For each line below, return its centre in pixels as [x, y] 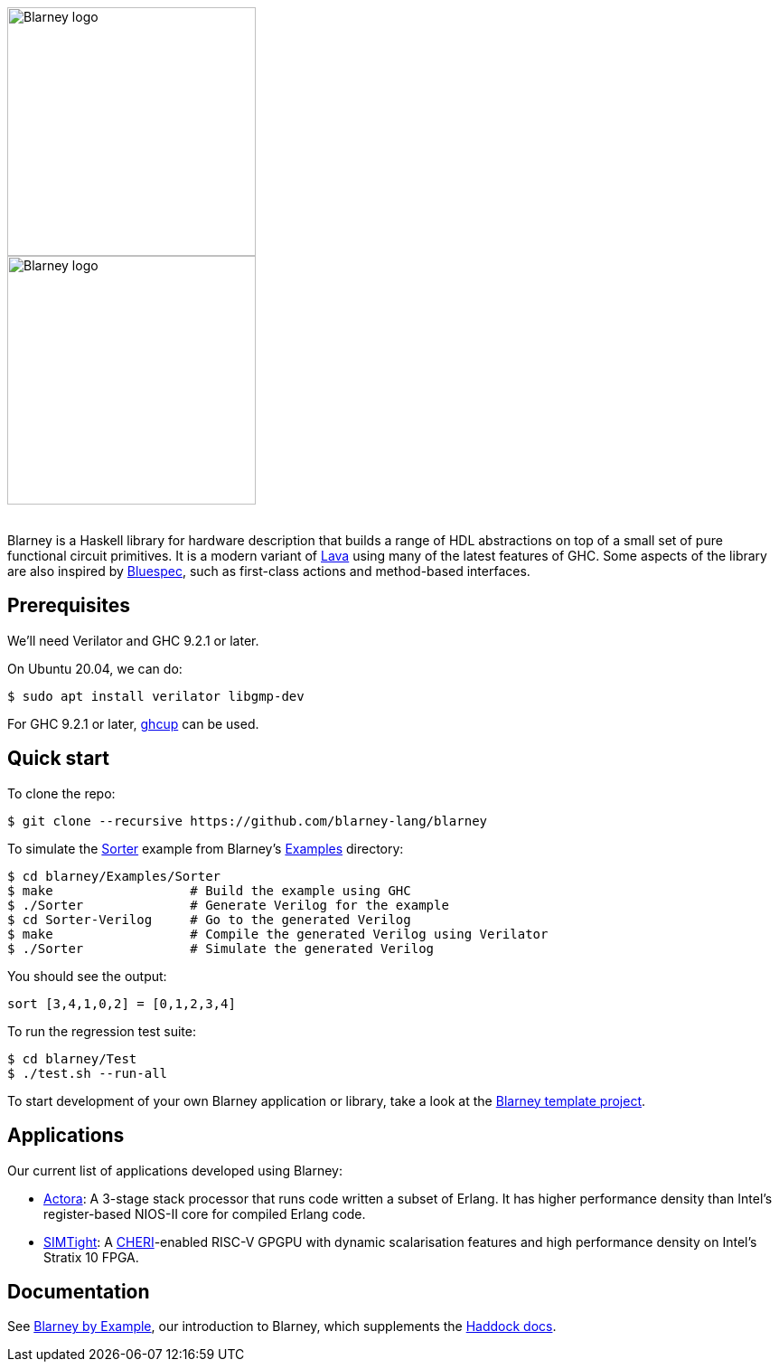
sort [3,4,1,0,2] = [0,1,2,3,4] [122, 1003]
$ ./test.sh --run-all [88, 1073]
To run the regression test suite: [102, 1031]
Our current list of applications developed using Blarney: [175, 1170]
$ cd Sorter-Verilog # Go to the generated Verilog [209, 919]
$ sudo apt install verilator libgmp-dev [156, 696]
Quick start [58, 759]
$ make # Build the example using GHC [209, 890]
